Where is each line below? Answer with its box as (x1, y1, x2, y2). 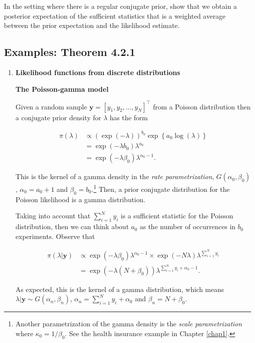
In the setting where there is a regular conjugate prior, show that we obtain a (4, 1, 237, 11)
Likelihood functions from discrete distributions (15, 67, 180, 77)
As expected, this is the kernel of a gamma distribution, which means (15, 284, 224, 294)
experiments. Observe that (15, 231, 95, 241)
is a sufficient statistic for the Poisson (121, 211, 233, 221)
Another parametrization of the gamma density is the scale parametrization (15, 318, 242, 329)
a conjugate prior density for (15, 112, 102, 122)
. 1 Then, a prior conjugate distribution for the (91, 183, 230, 194)
